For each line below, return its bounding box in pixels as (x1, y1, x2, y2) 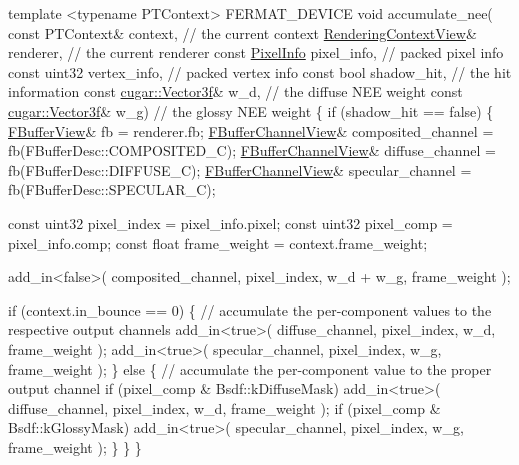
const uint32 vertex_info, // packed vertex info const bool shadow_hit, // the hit (8, 61, 512, 82)
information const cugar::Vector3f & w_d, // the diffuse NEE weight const (8, 81, 463, 102)
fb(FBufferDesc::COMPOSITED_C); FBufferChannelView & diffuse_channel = (8, 140, 496, 161)
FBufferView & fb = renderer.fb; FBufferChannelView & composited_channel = (8, 120, 494, 141)
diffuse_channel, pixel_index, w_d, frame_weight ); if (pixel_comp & (8, 397, 441, 418)
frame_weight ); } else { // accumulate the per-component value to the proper (8, 358, 492, 379)
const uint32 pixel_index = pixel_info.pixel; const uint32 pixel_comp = (8, 212, 453, 233)
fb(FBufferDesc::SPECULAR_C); (8, 179, 216, 200)
